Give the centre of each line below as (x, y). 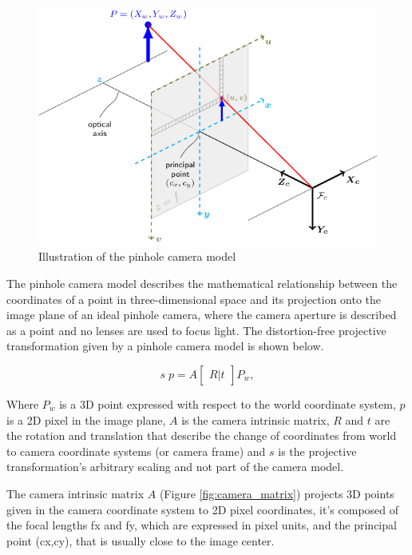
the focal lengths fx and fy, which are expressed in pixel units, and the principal (202, 525)
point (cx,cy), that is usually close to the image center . (141, 540)
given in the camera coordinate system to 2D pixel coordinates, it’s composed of (203, 509)
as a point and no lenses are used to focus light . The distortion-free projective (196, 330)
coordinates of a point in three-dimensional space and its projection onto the (194, 299)
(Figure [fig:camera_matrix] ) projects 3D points (277, 493)
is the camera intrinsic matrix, (256, 419)
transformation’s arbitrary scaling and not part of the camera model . (175, 467)
